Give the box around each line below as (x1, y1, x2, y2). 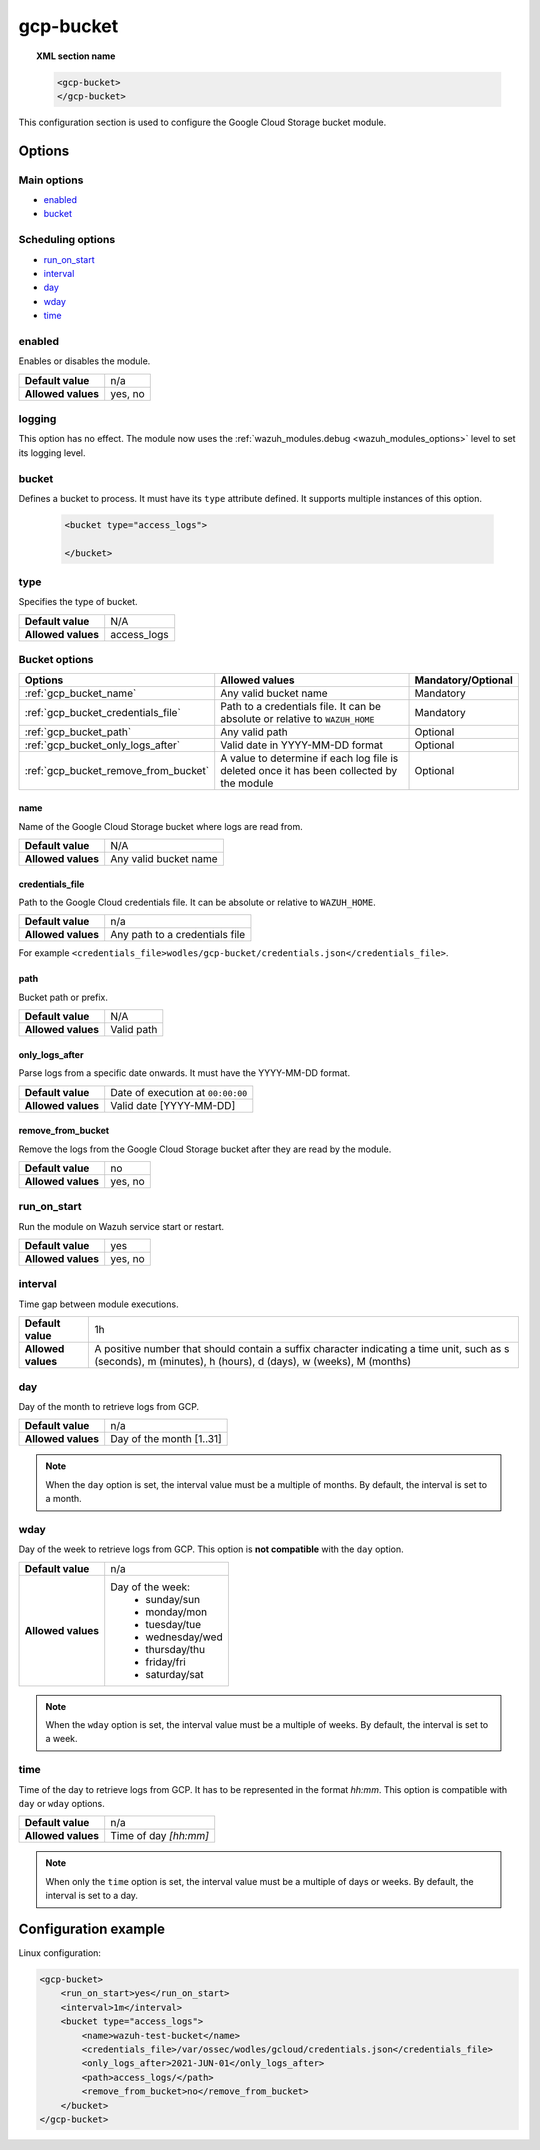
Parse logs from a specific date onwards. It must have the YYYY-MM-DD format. (18, 1067, 350, 1079)
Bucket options (18, 653, 94, 667)
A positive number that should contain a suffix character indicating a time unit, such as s (94, 1342, 510, 1356)
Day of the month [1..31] (110, 1432, 222, 1446)
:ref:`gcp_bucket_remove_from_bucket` (24, 763, 210, 777)
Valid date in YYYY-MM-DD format (220, 738, 384, 752)
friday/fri (145, 1655, 187, 1669)
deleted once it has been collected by (220, 763, 398, 777)
